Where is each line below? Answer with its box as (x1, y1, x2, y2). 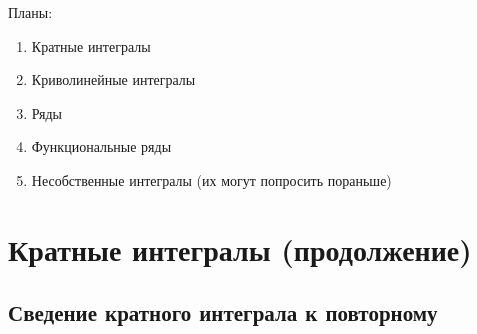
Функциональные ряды (31, 136, 172, 157)
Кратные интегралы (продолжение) (8, 228, 472, 269)
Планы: (8, 2, 53, 22)
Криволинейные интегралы (31, 69, 196, 90)
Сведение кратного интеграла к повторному (8, 297, 438, 328)
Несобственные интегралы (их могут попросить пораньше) (31, 169, 392, 190)
